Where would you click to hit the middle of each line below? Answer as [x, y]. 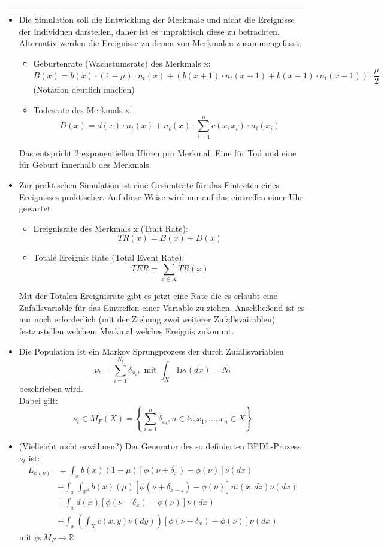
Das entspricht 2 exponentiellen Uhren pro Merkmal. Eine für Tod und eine [158, 152]
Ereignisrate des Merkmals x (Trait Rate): [111, 228]
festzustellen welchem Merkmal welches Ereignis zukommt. [126, 331]
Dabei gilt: [38, 400]
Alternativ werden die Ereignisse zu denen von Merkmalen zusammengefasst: [160, 43]
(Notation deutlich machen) [84, 90]
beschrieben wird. [51, 388]
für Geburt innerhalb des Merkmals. [85, 164]
